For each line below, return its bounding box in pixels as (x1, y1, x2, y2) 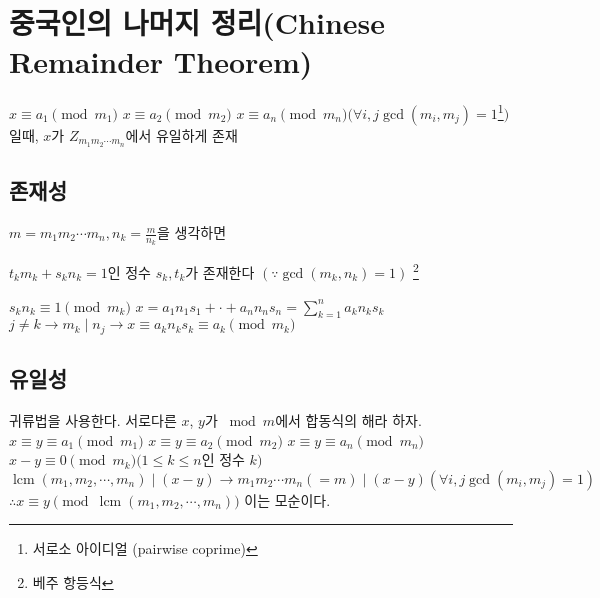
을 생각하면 (157, 222, 227, 243)
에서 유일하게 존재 (125, 124, 238, 145)
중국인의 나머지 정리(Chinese (9, 2, 386, 43)
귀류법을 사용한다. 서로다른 (9, 409, 177, 430)
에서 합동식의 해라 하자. (275, 409, 422, 430)
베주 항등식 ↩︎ (32, 571, 114, 592)
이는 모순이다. (244, 489, 331, 510)
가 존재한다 (185, 261, 255, 282)
